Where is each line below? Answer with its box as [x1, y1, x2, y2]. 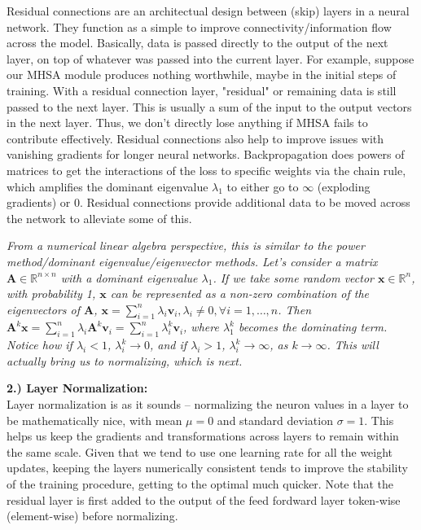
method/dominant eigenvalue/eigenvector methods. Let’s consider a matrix [7, 252, 378, 269]
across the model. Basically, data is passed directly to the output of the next [7, 34, 388, 51]
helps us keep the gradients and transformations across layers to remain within [7, 427, 399, 445]
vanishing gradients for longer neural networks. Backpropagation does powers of [7, 146, 405, 163]
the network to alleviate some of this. [7, 209, 192, 226]
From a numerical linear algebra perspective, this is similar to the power [7, 237, 365, 254]
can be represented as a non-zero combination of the [110, 285, 370, 302]
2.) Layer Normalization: [7, 379, 148, 396]
